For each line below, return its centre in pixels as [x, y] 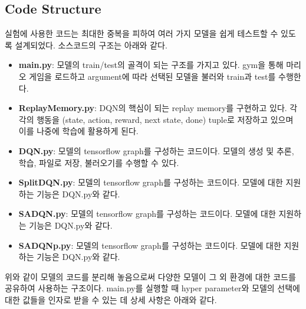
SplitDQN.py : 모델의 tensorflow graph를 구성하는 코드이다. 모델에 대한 [151, 182]
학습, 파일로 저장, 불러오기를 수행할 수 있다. [99, 162]
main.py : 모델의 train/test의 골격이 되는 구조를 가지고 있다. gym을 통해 [151, 65]
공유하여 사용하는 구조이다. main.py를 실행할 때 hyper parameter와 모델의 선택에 [152, 288]
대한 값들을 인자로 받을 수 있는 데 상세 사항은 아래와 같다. [111, 299]
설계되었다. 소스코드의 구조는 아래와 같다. [91, 45]
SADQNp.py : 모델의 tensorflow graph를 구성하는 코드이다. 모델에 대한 [150, 245]
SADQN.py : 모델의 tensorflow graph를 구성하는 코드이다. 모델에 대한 [147, 214]
